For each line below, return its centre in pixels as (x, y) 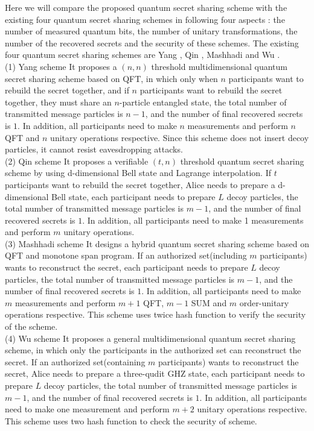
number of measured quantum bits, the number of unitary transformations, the (151, 31)
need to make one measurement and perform (87, 409)
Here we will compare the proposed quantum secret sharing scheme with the (146, 7)
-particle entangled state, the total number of (203, 102)
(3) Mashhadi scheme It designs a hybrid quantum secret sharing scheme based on (157, 243)
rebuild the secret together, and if (67, 90)
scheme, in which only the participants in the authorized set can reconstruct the (153, 350)
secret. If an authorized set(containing (75, 361)
